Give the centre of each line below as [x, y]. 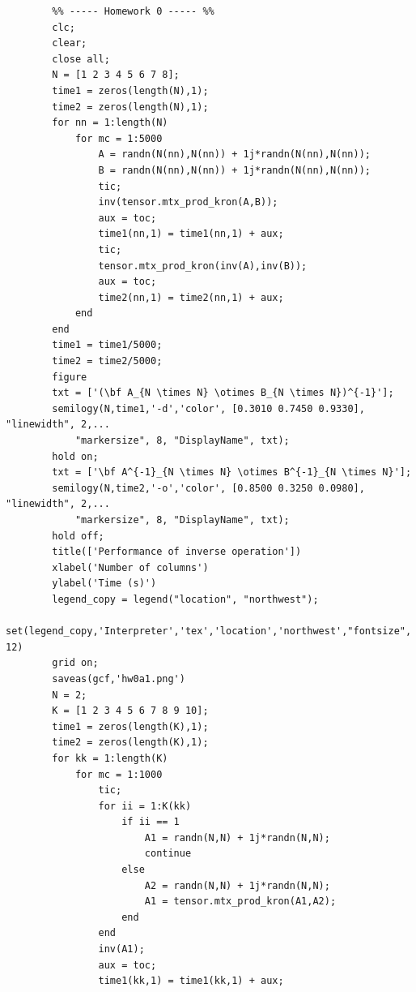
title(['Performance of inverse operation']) [177, 552]
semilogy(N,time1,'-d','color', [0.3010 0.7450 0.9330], [208, 408]
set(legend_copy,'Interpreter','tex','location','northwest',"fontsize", [209, 631]
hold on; [75, 456]
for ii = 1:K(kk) [145, 806]
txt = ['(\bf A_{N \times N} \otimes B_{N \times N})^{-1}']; [223, 393]
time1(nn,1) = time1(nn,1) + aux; [191, 234]
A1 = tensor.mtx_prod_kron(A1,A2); [240, 902]
